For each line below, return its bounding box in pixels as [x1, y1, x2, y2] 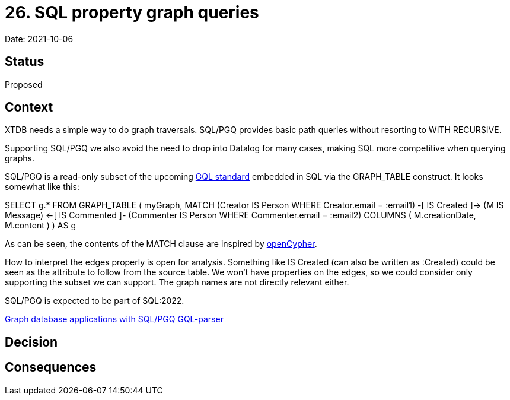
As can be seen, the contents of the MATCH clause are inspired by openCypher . [5, 239, 317, 249]
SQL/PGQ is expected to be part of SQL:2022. [5, 296, 184, 306]
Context [5, 100, 53, 115]
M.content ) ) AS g [5, 220, 76, 231]
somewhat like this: [5, 182, 79, 192]
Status [5, 54, 44, 69]
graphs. [5, 153, 34, 164]
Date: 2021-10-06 [5, 33, 74, 44]
